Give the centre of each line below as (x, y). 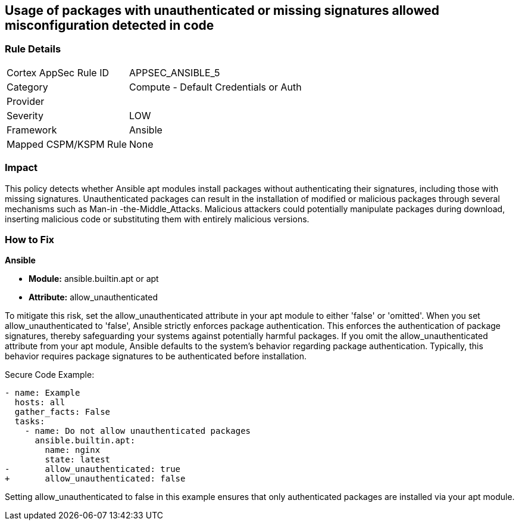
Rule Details (33, 49)
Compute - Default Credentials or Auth (215, 87)
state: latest (78, 460)
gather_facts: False (62, 412)
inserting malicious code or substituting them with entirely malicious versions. (157, 219)
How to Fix (30, 239)
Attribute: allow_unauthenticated (93, 297)
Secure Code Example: (50, 375)
